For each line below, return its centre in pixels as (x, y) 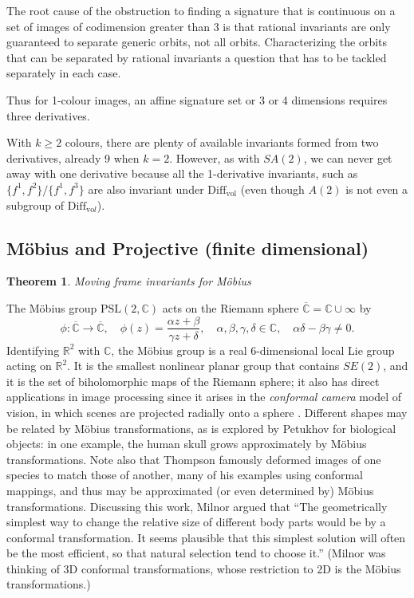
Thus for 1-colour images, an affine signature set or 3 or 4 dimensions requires (197, 99)
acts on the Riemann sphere (231, 307)
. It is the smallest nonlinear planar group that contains (203, 366)
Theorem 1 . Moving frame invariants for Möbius (129, 281)
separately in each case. (64, 73)
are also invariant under (146, 189)
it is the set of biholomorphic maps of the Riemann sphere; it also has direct (193, 381)
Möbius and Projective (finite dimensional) (188, 248)
